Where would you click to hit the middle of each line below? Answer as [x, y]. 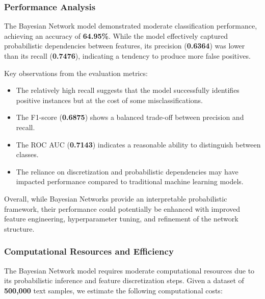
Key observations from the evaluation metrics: [76, 73]
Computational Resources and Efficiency [89, 251]
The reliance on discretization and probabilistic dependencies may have [127, 171]
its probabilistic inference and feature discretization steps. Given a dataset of [124, 280]
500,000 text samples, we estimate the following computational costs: [113, 290]
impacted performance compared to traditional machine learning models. [130, 181]
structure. [19, 228]
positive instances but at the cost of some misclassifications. [109, 100]
